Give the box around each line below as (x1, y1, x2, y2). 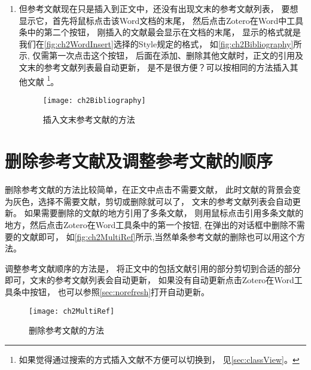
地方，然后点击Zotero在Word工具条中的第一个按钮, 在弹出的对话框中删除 (5, 218, 288, 231)
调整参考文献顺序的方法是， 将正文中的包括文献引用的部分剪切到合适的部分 (5, 262, 301, 274)
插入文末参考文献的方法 (42, 113, 135, 126)
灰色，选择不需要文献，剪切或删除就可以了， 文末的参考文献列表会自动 (13, 195, 292, 207)
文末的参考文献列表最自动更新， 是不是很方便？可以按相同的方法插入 (19, 60, 290, 73)
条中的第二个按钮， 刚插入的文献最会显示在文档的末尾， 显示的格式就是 (19, 26, 301, 38)
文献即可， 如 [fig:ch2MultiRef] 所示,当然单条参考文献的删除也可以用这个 (21, 230, 297, 242)
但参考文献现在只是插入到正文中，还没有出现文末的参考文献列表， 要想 (19, 2, 298, 14)
